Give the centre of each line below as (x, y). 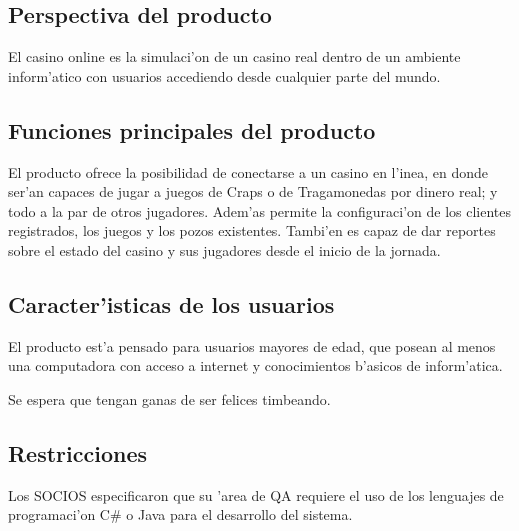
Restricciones (78, 452)
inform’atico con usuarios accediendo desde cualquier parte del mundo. (224, 75)
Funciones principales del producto (192, 129)
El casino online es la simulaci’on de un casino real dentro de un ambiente (234, 56)
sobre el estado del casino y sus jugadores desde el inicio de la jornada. (224, 249)
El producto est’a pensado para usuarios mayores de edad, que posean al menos (252, 345)
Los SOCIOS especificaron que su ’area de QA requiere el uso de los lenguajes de (256, 494)
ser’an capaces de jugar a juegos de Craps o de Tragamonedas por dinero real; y (253, 191)
